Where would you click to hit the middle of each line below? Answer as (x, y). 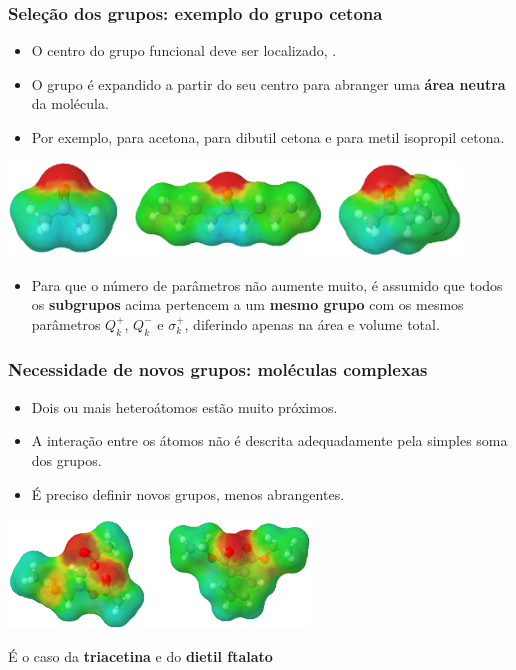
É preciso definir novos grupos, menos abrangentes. (188, 493)
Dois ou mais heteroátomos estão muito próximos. (184, 406)
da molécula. (70, 103)
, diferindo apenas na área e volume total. (312, 323)
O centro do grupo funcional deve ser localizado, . (184, 50)
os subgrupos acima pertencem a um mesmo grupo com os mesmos (247, 304)
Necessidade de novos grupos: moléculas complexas (218, 369)
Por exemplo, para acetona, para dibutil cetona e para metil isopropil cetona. (268, 137)
